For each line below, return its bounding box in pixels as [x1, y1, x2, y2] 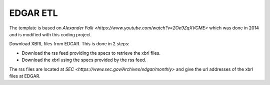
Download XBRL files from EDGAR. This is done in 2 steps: [9, 41, 129, 47]
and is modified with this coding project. [9, 31, 92, 37]
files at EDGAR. [9, 73, 41, 79]
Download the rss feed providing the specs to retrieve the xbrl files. [21, 50, 161, 56]
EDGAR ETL [9, 7, 58, 18]
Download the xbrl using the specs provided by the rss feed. [21, 57, 146, 63]
